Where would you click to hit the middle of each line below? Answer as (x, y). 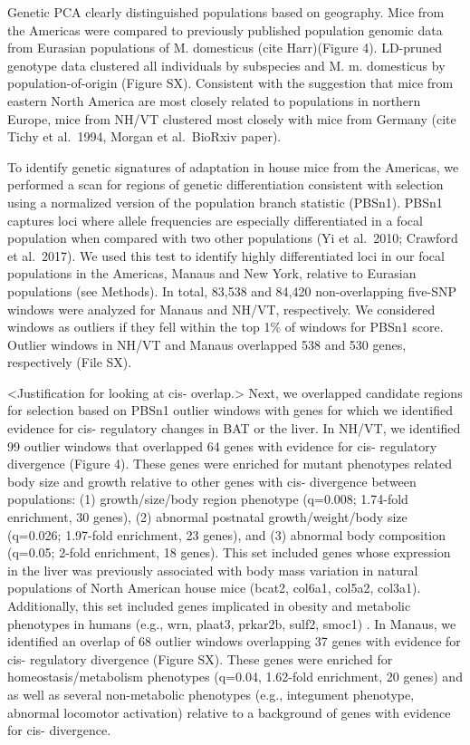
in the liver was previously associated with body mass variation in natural (213, 570)
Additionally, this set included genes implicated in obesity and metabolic (209, 605)
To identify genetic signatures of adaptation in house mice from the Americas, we (233, 166)
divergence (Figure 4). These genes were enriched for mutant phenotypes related (230, 464)
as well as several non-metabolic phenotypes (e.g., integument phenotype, (211, 694)
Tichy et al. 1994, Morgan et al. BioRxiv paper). (144, 136)
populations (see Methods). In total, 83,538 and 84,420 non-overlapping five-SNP (232, 290)
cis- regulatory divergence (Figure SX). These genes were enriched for (200, 658)
